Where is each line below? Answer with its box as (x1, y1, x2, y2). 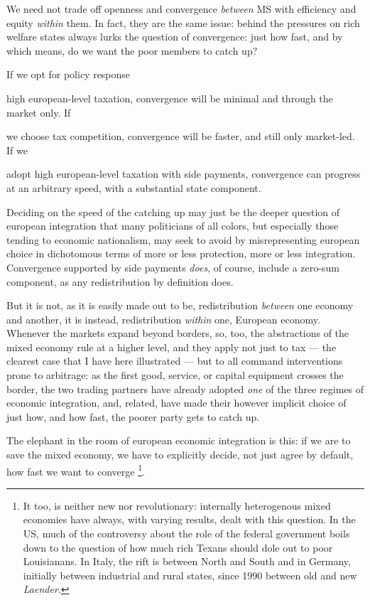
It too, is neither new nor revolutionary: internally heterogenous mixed (23, 498, 331, 513)
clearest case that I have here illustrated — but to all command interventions (6, 353, 343, 368)
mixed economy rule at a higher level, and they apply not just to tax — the (6, 339, 337, 354)
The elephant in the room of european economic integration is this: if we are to (6, 433, 351, 448)
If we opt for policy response (6, 67, 131, 82)
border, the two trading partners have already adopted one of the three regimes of (6, 381, 364, 396)
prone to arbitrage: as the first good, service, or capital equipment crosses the (6, 368, 344, 382)
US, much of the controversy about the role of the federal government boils (23, 526, 350, 541)
